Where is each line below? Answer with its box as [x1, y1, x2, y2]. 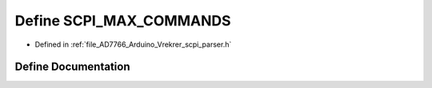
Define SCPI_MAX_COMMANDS [14, 12, 231, 29]
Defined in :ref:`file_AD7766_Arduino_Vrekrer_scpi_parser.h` [34, 40, 232, 49]
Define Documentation [14, 60, 130, 74]
